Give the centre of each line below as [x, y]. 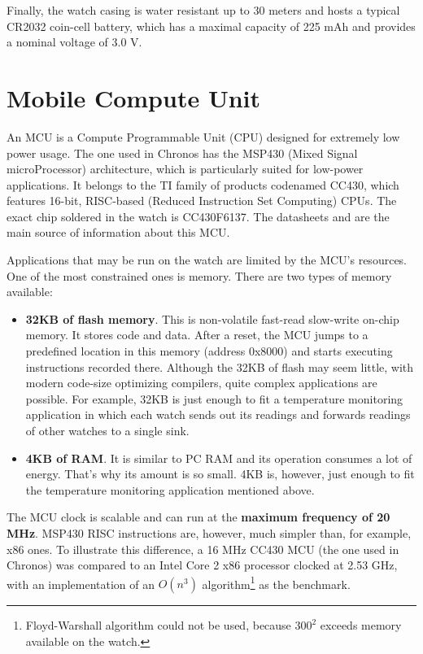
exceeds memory [361, 625]
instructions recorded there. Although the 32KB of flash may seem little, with [220, 366]
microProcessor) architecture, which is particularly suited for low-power [185, 169]
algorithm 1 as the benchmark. [276, 582]
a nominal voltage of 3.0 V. [74, 42]
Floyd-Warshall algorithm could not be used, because [158, 625]
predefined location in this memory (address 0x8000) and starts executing [209, 351]
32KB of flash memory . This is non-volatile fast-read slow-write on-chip [212, 318]
